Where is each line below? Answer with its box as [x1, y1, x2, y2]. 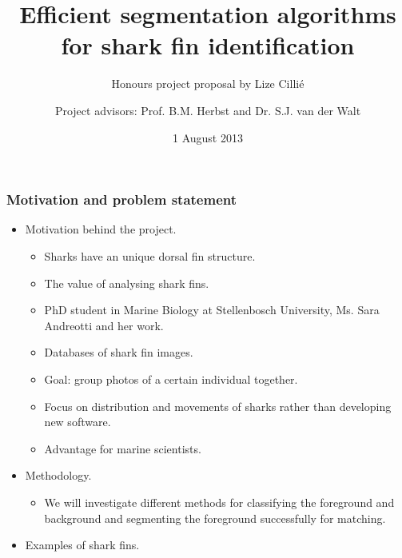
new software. [44, 413, 111, 430]
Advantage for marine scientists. [44, 440, 201, 456]
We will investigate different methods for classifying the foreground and [44, 493, 395, 510]
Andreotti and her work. [44, 317, 164, 333]
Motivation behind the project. [25, 221, 177, 237]
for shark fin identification [61, 29, 355, 62]
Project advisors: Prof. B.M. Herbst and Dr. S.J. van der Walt [54, 102, 361, 118]
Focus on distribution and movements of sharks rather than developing [44, 397, 392, 414]
